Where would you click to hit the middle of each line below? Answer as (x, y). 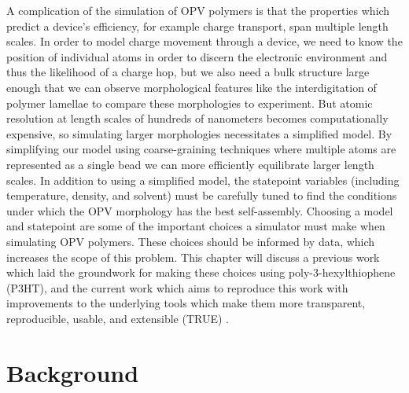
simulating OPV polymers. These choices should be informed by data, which (191, 241)
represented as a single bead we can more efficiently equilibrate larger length (190, 164)
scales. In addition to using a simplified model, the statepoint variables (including (203, 180)
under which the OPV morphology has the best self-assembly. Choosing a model (200, 210)
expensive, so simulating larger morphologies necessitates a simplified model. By (199, 133)
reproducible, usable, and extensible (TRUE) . (118, 318)
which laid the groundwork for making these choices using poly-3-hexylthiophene (201, 272)
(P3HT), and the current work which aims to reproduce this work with (177, 287)
